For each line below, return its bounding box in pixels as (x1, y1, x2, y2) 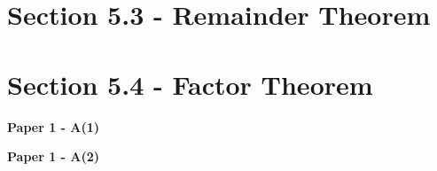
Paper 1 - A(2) (7, 147, 100, 166)
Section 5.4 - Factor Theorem (7, 66, 373, 102)
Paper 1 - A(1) (7, 117, 100, 136)
